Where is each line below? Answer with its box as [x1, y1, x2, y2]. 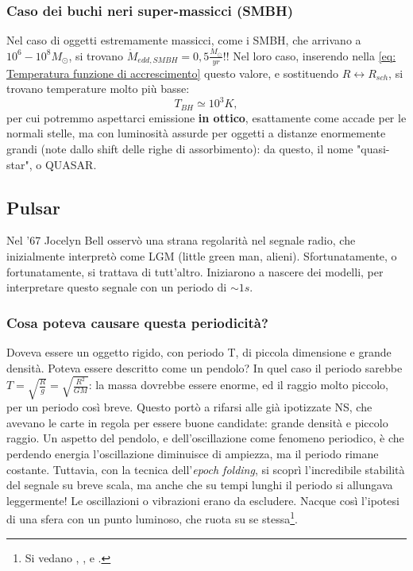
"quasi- [357, 140, 390, 156]
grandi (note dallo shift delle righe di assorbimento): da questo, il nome [6, 140, 353, 156]
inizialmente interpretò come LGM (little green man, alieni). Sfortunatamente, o [6, 247, 397, 264]
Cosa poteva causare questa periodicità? [6, 312, 268, 332]
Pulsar [6, 195, 60, 219]
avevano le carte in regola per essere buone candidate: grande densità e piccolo [6, 414, 388, 430]
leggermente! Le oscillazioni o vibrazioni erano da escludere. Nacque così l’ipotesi [6, 492, 399, 508]
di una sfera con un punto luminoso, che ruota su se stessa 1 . [6, 508, 298, 527]
